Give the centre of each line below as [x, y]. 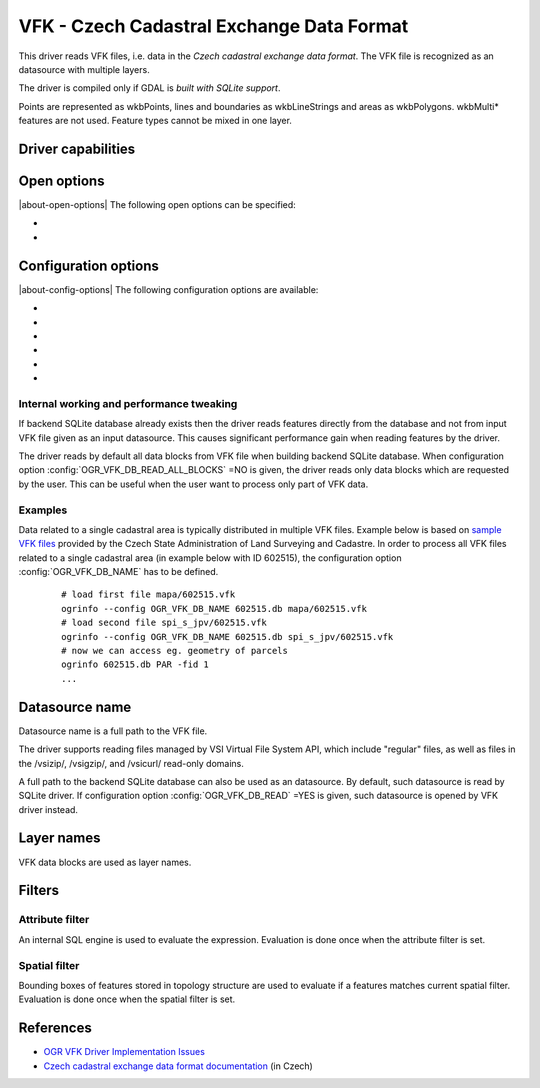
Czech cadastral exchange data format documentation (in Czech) [178, 1066]
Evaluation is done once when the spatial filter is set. [127, 999]
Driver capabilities [77, 148]
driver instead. [48, 809]
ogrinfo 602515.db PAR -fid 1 [135, 664]
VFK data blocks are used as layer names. [105, 862]
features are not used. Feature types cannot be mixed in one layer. [155, 121]
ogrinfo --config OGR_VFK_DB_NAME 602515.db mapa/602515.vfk [214, 608]
